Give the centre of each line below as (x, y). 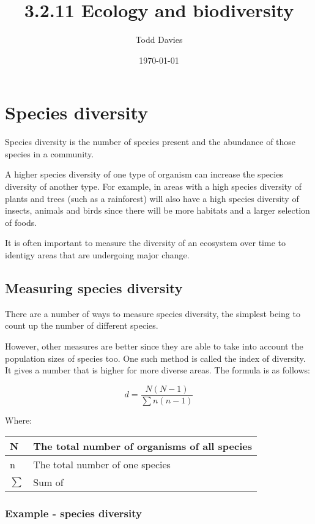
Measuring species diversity (94, 287)
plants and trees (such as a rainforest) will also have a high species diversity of (152, 198)
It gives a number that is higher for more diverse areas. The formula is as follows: (157, 370)
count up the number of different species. (82, 325)
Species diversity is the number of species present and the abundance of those (150, 142)
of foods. (21, 222)
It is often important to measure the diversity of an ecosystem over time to (145, 243)
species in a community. (50, 153)
